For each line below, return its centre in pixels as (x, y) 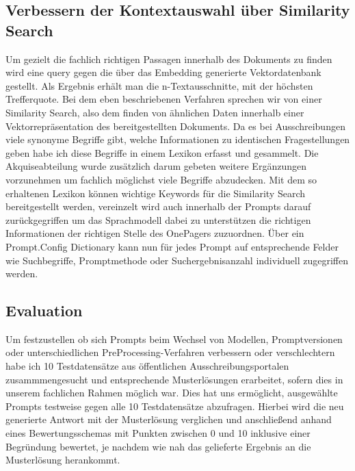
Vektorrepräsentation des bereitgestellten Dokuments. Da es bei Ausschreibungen (175, 126)
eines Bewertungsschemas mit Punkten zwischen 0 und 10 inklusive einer (158, 433)
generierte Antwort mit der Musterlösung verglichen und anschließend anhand (169, 419)
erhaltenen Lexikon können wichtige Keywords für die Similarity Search (155, 193)
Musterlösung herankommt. (63, 460)
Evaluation (44, 310)
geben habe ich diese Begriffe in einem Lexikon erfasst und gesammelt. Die (162, 152)
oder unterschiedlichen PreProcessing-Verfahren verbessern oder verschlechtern (170, 352)
